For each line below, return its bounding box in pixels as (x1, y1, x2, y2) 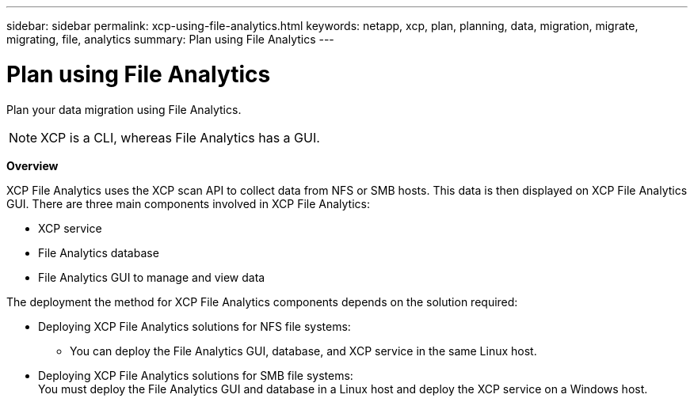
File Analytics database (38, 245, 159, 260)
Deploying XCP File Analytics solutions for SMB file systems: (38, 368, 353, 382)
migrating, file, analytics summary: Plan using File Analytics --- (6, 32, 334, 46)
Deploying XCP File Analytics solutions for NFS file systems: (38, 319, 351, 333)
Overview (6, 158, 59, 173)
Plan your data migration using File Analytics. (6, 102, 242, 116)
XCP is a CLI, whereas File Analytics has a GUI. (40, 129, 320, 146)
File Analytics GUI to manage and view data (38, 270, 265, 284)
